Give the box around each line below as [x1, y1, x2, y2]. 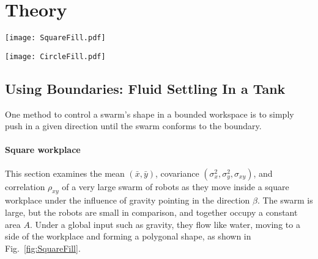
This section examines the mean [5, 166, 125, 179]
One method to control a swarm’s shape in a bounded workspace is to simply [5, 107, 294, 120]
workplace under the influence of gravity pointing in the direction [5, 194, 250, 207]
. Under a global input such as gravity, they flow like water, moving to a [29, 218, 300, 230]
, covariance [155, 166, 199, 179]
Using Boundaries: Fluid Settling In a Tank [5, 79, 286, 98]
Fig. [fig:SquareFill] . [5, 241, 81, 254]
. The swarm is [257, 194, 313, 207]
